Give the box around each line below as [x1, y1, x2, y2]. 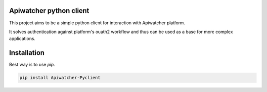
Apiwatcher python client [9, 6, 89, 15]
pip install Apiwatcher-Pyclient [19, 75, 101, 81]
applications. [9, 36, 36, 42]
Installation [9, 48, 44, 57]
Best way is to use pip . [9, 62, 55, 68]
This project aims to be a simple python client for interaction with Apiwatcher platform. [9, 20, 185, 26]
